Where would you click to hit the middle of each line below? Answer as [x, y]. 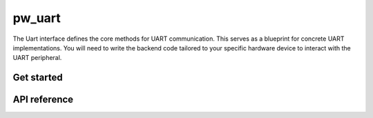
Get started [38, 78]
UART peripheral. [37, 58]
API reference [43, 100]
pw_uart [37, 18]
